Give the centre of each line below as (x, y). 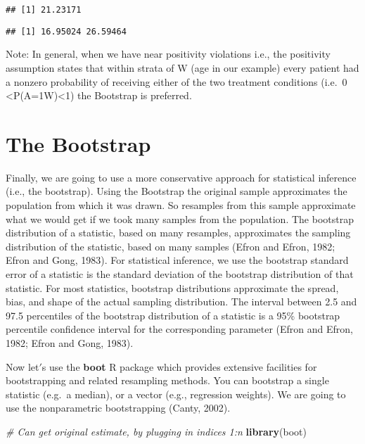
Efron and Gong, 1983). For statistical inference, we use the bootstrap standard (177, 260)
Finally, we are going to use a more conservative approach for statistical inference (181, 177)
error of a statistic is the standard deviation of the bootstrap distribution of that (180, 273)
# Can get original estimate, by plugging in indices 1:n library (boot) (156, 431)
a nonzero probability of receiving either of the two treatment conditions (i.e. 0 (177, 81)
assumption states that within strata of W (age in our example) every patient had (182, 67)
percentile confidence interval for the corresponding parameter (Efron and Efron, (179, 329)
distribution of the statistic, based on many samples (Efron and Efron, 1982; (171, 246)
